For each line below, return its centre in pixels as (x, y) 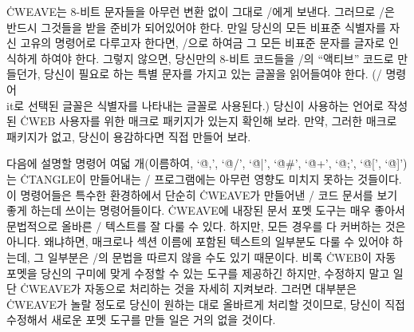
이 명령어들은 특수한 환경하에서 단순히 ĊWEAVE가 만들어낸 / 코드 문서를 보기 (202, 194)
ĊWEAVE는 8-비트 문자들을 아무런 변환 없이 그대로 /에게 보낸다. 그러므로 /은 (201, 11)
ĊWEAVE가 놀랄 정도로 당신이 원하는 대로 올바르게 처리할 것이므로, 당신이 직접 (206, 304)
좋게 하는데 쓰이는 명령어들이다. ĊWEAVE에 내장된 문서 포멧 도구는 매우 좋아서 (206, 210)
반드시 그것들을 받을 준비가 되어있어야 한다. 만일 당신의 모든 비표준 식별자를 (196, 27)
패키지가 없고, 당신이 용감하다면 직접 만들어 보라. (129, 136)
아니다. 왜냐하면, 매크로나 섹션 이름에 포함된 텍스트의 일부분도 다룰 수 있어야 (198, 241)
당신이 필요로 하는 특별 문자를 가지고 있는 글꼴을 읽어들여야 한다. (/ (213, 74)
